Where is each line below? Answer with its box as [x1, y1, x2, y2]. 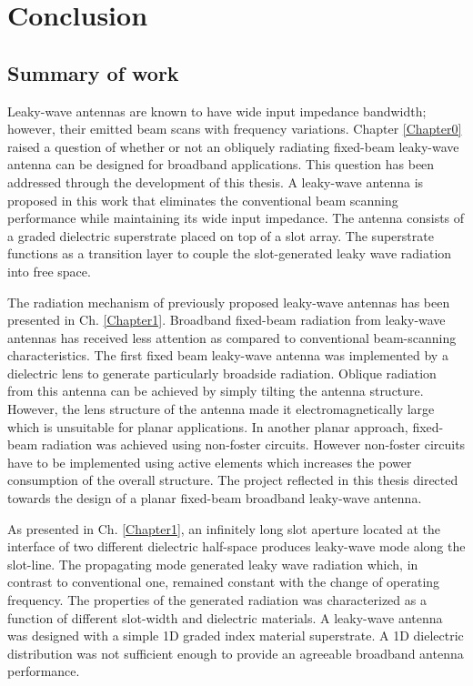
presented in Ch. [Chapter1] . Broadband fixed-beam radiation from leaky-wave [7, 310, 446, 329]
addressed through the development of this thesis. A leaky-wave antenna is [7, 172, 424, 191]
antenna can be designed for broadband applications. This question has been [7, 155, 435, 174]
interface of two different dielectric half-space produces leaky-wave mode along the [7, 537, 466, 556]
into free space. [7, 261, 91, 280]
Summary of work [7, 58, 179, 86]
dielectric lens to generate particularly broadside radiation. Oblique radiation [7, 363, 437, 382]
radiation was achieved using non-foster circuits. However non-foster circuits [41, 435, 466, 454]
